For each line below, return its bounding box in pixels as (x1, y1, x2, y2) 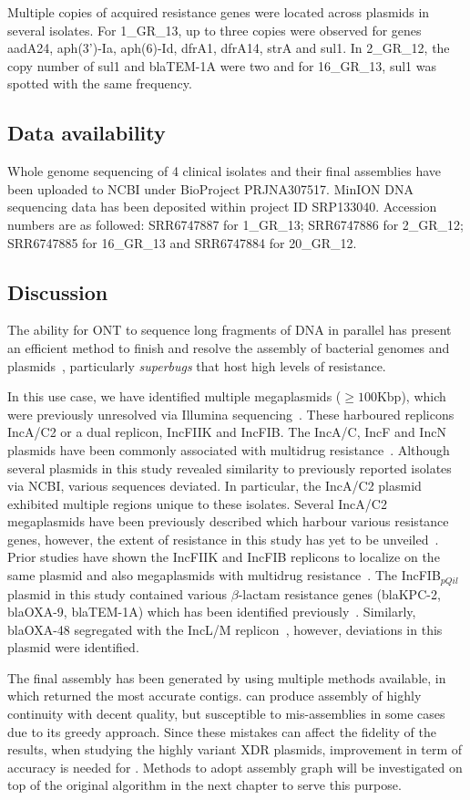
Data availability (7, 119, 166, 147)
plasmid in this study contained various (7, 584, 228, 603)
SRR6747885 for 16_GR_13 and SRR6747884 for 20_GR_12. (7, 233, 357, 252)
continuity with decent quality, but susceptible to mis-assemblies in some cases (7, 704, 445, 723)
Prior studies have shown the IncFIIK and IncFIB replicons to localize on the (7, 547, 440, 566)
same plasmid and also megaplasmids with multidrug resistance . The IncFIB (7, 566, 441, 585)
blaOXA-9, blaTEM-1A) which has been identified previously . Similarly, (7, 602, 416, 621)
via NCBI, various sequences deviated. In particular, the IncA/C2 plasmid (7, 476, 422, 495)
